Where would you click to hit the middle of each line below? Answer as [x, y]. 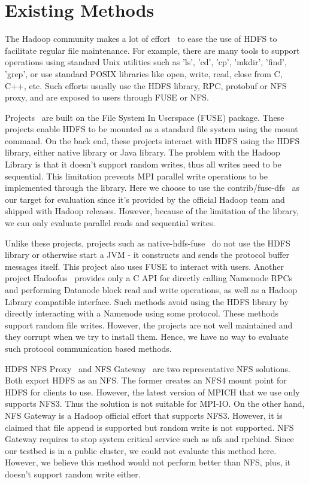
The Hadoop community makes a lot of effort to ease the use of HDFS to [141, 39]
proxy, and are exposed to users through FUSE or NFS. [107, 97]
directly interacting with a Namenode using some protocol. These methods [142, 313]
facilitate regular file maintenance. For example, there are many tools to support [152, 50]
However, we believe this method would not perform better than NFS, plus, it [148, 462]
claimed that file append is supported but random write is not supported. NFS [149, 427]
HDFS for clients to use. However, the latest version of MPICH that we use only [152, 392]
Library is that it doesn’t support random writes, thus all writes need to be [143, 164]
